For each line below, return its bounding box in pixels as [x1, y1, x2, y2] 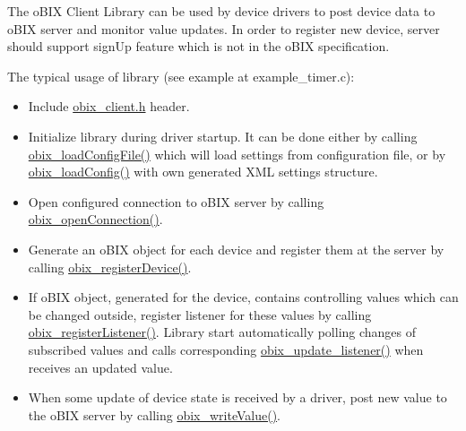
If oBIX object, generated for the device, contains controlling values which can [28, 288, 459, 306]
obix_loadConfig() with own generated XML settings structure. [28, 162, 378, 181]
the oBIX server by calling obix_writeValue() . [28, 405, 280, 424]
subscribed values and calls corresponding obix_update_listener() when [28, 340, 424, 358]
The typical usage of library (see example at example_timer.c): [7, 66, 355, 85]
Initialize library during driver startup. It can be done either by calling [28, 126, 418, 145]
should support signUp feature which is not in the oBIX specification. [7, 37, 390, 56]
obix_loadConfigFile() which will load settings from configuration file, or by [28, 144, 446, 163]
